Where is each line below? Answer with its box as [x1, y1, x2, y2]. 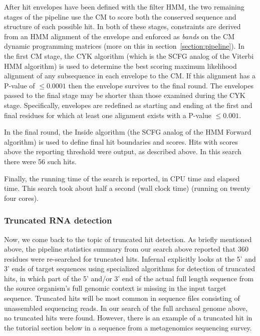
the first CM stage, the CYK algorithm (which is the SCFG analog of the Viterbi [4, 50, 254, 61]
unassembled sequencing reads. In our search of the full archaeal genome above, [4, 302, 248, 313]
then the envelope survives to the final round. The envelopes [68, 80, 253, 90]
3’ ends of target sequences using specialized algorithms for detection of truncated [4, 263, 255, 274]
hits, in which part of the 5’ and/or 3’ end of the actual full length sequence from [4, 273, 254, 283]
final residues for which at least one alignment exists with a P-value [4, 109, 212, 120]
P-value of [4, 80, 35, 90]
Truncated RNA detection [4, 214, 112, 227]
